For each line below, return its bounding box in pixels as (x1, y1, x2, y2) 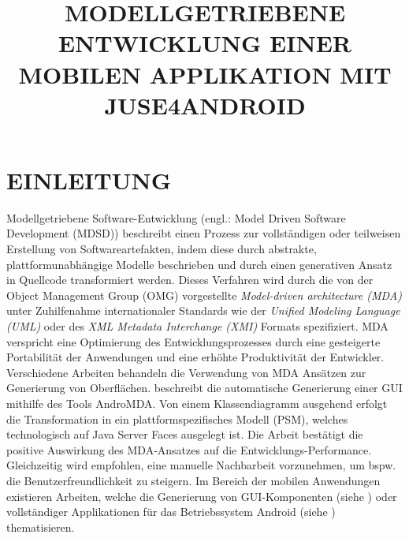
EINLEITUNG (6, 163, 172, 196)
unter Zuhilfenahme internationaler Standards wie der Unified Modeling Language (6, 302, 400, 319)
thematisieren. (6, 518, 75, 535)
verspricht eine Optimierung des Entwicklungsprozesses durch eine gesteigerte (6, 333, 381, 349)
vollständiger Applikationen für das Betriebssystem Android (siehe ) (6, 503, 336, 520)
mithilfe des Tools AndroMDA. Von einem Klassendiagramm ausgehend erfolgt (6, 395, 388, 411)
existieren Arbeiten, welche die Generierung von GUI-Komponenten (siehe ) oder (6, 488, 397, 504)
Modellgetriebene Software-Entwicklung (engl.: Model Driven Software (6, 209, 346, 226)
